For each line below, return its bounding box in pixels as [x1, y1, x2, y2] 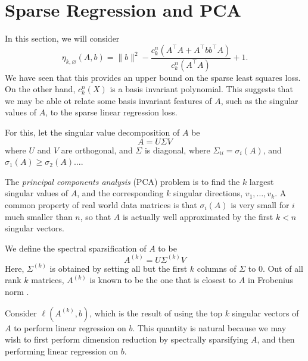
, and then [257, 333, 295, 346]
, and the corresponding [77, 187, 164, 199]
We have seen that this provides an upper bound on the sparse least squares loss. [5, 71, 301, 83]
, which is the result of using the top [89, 306, 222, 319]
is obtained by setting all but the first [49, 262, 188, 274]
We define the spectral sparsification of [5, 241, 147, 254]
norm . [5, 285, 29, 297]
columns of [197, 262, 237, 274]
